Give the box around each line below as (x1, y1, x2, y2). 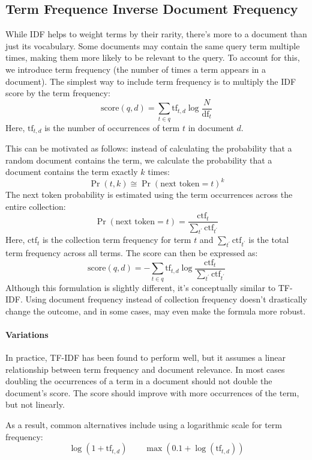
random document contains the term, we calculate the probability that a (5, 153, 272, 166)
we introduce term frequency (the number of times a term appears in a (5, 63, 266, 75)
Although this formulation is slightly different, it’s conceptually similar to (5, 281, 276, 293)
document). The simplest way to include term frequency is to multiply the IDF (5, 75, 296, 87)
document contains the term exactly (5, 165, 138, 178)
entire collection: (5, 200, 66, 212)
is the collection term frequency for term (42, 233, 191, 246)
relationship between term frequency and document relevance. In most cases (5, 363, 285, 375)
